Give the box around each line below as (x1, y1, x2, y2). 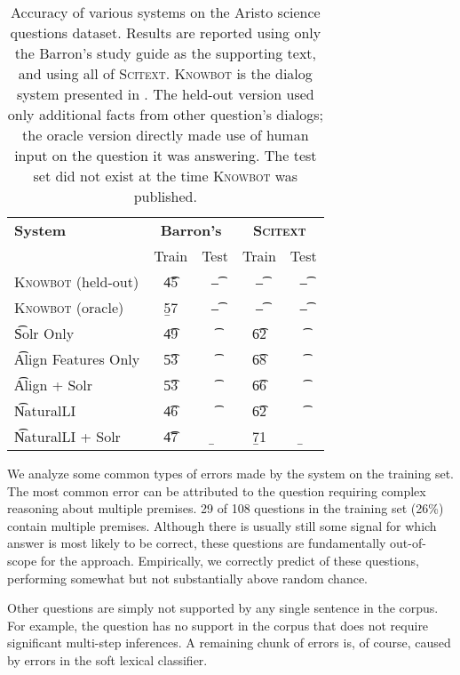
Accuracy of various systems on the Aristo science (11, 2, 321, 22)
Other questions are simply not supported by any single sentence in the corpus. (7, 599, 439, 617)
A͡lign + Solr (14, 374, 93, 395)
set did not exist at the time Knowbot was (33, 165, 298, 186)
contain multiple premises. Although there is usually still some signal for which (7, 516, 437, 534)
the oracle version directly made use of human (22, 125, 309, 145)
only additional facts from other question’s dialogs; (7, 104, 323, 125)
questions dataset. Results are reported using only (10, 22, 321, 43)
